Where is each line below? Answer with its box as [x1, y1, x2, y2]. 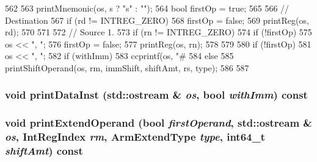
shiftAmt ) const [5, 143, 83, 158]
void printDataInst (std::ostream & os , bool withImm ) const [5, 87, 308, 102]
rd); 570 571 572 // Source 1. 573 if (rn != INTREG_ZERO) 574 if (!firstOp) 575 [5, 26, 312, 38]
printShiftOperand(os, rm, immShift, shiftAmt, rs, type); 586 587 [5, 61, 249, 74]
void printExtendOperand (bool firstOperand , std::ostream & [5, 115, 312, 130]
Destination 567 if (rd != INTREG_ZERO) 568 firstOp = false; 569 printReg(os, [5, 13, 309, 26]
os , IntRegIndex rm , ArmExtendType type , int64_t [5, 129, 265, 144]
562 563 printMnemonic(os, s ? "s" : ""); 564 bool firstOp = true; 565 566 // [5, 2, 290, 14]
